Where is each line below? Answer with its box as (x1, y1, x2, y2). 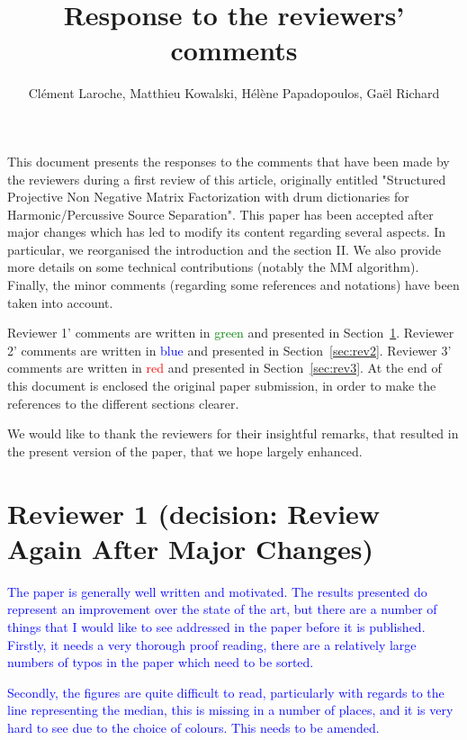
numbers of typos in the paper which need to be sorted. (7, 653, 314, 672)
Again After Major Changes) (7, 529, 373, 566)
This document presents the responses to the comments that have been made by (7, 151, 450, 170)
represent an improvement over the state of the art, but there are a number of (7, 600, 437, 618)
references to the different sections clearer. (7, 393, 239, 412)
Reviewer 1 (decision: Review (7, 494, 381, 531)
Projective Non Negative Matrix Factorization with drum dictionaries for (7, 187, 409, 206)
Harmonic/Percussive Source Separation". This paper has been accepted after (7, 204, 434, 223)
